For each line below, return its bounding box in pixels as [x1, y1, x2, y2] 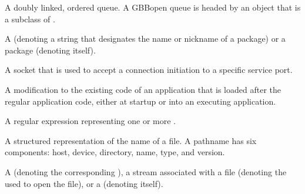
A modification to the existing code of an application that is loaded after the [5, 83, 281, 95]
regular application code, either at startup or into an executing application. [5, 95, 276, 107]
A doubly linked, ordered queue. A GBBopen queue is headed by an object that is [5, 1, 301, 13]
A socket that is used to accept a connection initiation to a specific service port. [5, 63, 293, 76]
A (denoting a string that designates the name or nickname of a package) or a [5, 32, 286, 45]
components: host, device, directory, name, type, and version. [5, 146, 225, 158]
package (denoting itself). [5, 44, 96, 56]
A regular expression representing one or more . [5, 115, 176, 127]
